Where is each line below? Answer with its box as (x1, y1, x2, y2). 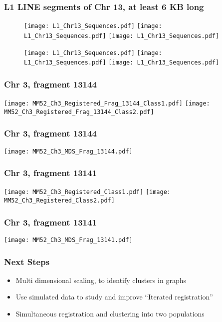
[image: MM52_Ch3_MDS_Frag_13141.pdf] (4, 236, 133, 243)
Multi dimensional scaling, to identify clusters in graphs (15, 274, 186, 285)
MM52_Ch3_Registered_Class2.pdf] (4, 197, 115, 204)
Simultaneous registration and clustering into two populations (15, 308, 205, 319)
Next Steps (4, 255, 50, 267)
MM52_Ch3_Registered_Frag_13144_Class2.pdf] (4, 108, 154, 115)
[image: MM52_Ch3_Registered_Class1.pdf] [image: (4, 188, 171, 196)
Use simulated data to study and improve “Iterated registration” (15, 291, 213, 302)
